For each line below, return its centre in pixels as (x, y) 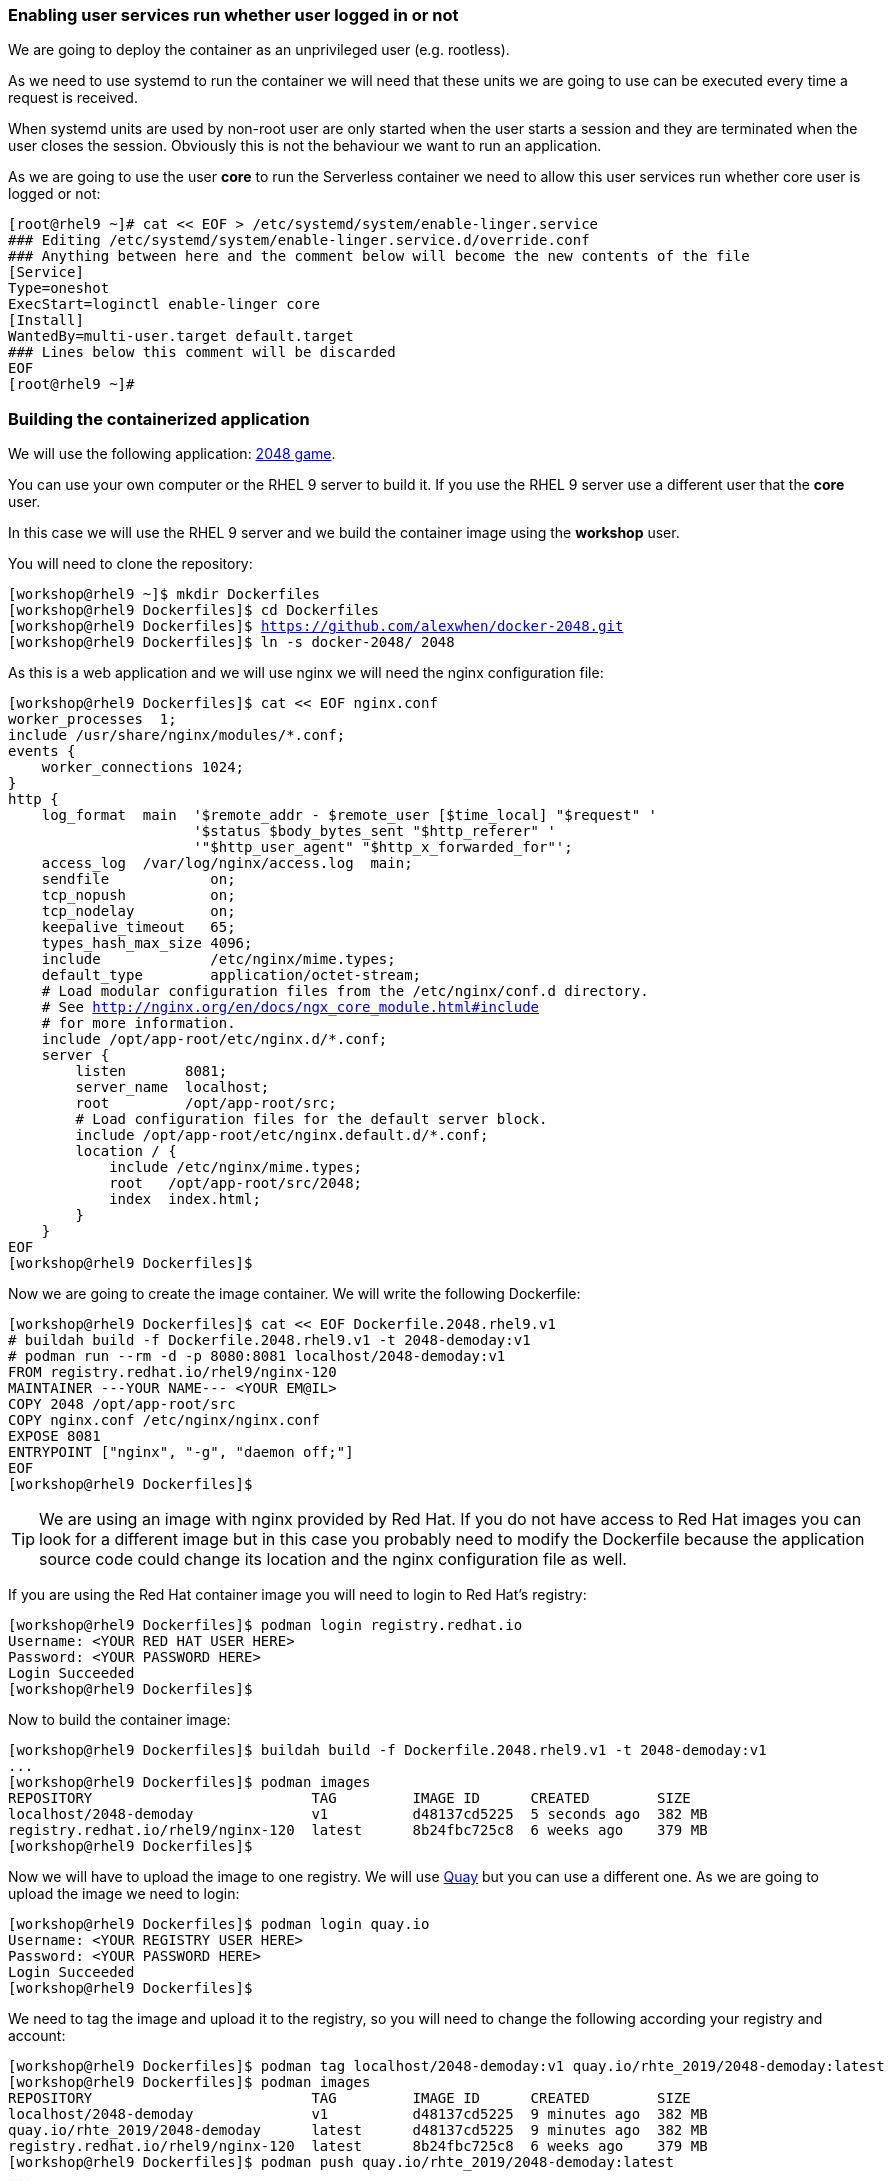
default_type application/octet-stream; (231, 975)
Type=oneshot (59, 288)
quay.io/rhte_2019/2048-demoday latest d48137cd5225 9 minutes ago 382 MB (358, 2130)
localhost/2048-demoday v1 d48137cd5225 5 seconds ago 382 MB (358, 1814)
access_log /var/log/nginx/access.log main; (227, 863)
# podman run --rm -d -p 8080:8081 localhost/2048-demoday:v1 (257, 1356)
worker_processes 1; (92, 719)
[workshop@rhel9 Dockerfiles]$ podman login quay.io (219, 1924)
